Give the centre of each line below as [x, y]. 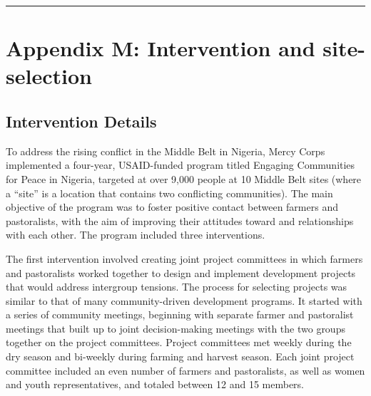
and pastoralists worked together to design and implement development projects [181, 272]
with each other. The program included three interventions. [136, 235]
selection [49, 76]
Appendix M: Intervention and [161, 48]
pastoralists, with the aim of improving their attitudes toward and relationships [180, 220]
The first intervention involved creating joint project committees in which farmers [184, 258]
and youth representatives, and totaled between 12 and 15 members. [155, 384]
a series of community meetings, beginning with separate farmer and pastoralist [180, 314]
